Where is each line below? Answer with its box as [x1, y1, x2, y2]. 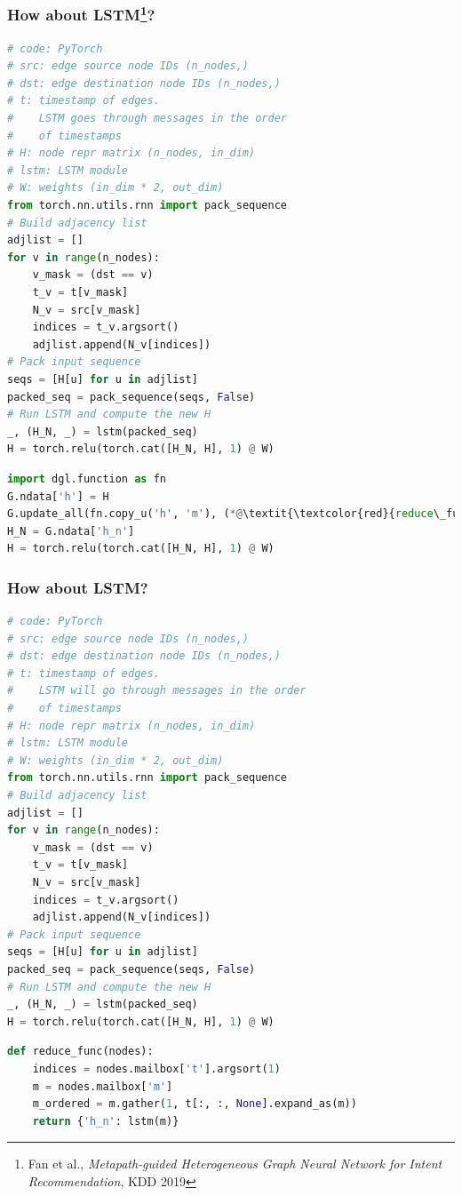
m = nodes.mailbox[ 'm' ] [32, 1080, 173, 1093]
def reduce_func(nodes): [7, 1045, 154, 1058]
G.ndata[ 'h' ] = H [7, 490, 109, 503]
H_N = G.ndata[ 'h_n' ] [7, 524, 135, 538]
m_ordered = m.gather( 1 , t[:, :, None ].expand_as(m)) [32, 1097, 357, 1111]
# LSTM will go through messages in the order [7, 684, 307, 698]
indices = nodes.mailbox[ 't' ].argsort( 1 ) [32, 1062, 281, 1075]
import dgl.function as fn [7, 472, 166, 485]
